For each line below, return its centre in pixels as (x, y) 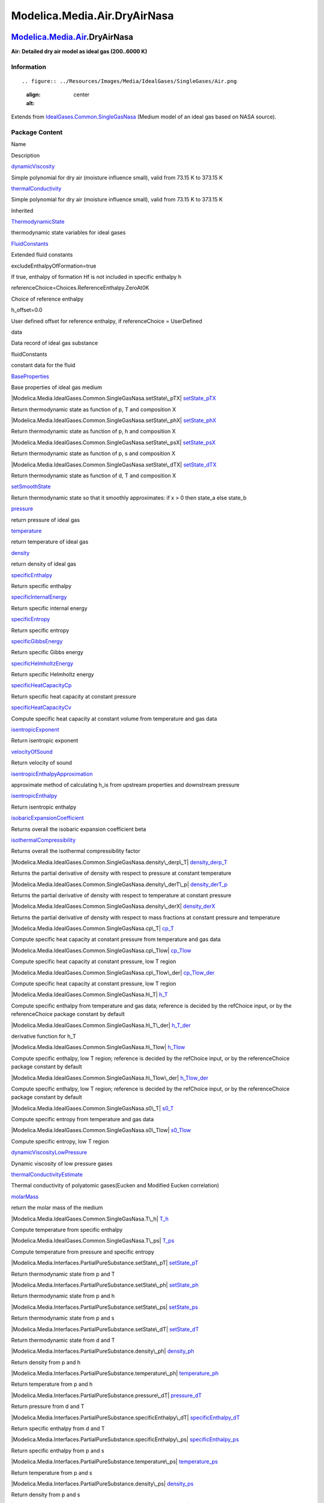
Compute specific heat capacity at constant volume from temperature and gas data (114, 718)
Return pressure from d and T (48, 1406)
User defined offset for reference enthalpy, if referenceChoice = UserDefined (106, 321)
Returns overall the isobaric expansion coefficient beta (79, 829)
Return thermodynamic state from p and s (63, 1318)
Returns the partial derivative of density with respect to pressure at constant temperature (121, 873)
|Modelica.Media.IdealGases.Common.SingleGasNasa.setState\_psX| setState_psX (113, 442)
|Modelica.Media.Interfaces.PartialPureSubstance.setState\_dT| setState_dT (105, 1329)
